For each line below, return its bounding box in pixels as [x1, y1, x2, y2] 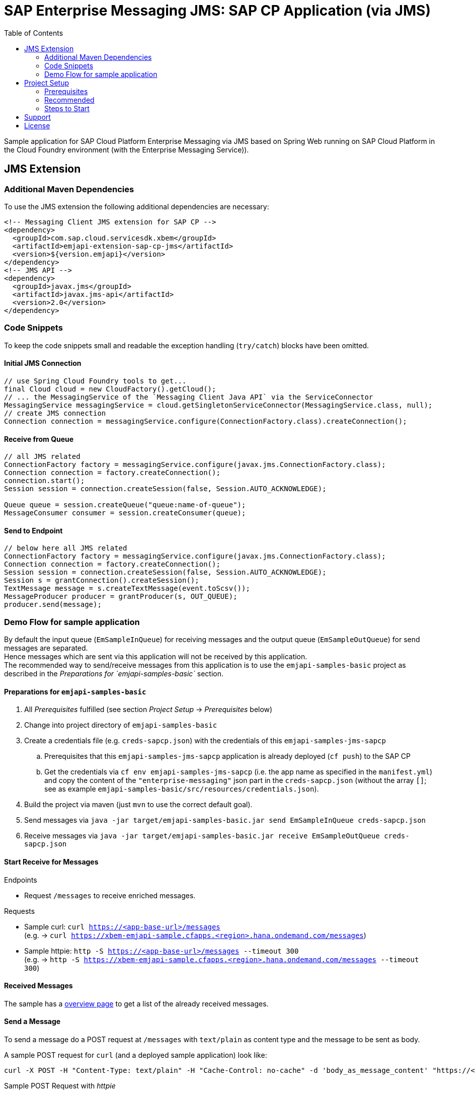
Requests [4, 906, 35, 915]
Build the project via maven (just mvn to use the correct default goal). [24, 800, 253, 809]
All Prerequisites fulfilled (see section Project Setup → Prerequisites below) [24, 705, 273, 714]
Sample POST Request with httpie [4, 1081, 116, 1090]
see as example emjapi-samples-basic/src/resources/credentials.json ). [44, 785, 319, 794]
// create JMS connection [4, 409, 106, 417]
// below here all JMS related [4, 544, 127, 553]
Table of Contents [4, 28, 63, 37]
